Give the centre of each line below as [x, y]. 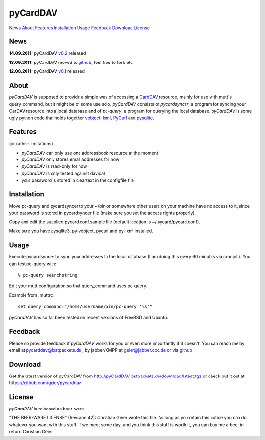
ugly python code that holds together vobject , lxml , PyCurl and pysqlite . [81, 118]
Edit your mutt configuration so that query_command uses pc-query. [78, 286]
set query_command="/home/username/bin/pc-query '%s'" [85, 307]
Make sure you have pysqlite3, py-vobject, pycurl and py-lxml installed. [81, 231]
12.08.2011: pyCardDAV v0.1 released [47, 71]
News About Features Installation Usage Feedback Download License [79, 28]
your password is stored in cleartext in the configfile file [78, 180]
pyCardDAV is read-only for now [54, 166]
